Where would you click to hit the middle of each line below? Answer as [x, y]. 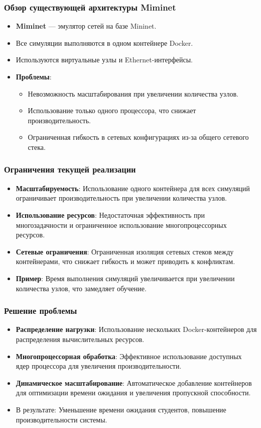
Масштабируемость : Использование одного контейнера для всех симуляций [133, 188]
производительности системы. [61, 419]
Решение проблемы [41, 311]
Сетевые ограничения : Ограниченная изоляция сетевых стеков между [125, 251]
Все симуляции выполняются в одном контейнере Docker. [104, 42]
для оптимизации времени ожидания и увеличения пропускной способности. [133, 393]
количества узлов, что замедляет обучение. [81, 288]
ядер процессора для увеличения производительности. [99, 366]
